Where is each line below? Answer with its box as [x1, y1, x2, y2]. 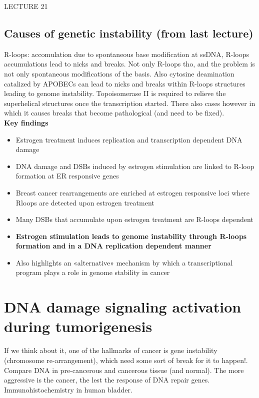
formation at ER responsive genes [15, 170, 119, 181]
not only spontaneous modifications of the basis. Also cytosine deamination [4, 68, 234, 78]
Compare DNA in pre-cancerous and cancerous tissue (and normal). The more [4, 364, 244, 375]
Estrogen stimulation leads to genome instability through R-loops [15, 230, 247, 241]
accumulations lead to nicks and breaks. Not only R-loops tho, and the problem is [4, 58, 255, 69]
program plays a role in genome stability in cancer [15, 267, 170, 277]
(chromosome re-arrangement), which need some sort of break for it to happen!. [4, 354, 248, 365]
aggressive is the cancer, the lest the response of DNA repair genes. [4, 374, 210, 385]
